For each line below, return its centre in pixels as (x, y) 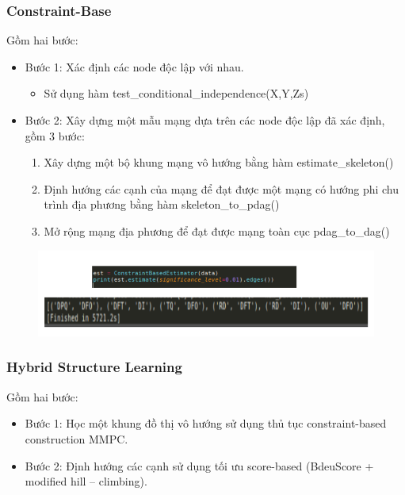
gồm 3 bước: (55, 135)
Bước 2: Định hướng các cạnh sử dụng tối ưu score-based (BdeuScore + (199, 465)
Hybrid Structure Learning (94, 367)
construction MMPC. (76, 438)
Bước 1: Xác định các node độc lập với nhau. (134, 66)
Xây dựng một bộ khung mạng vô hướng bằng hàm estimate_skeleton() (219, 162)
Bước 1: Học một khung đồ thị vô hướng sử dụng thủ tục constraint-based (206, 423)
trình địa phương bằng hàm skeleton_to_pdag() (162, 204)
